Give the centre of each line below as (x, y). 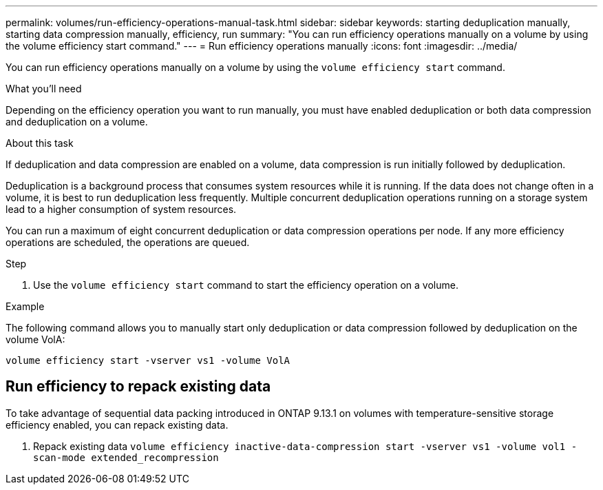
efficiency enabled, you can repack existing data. (117, 425)
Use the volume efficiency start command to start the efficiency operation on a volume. (246, 285)
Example (25, 306)
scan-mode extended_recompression (126, 457)
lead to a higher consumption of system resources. (121, 209)
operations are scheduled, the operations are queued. (128, 242)
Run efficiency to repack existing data (138, 387)
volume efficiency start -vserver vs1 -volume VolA (148, 360)
